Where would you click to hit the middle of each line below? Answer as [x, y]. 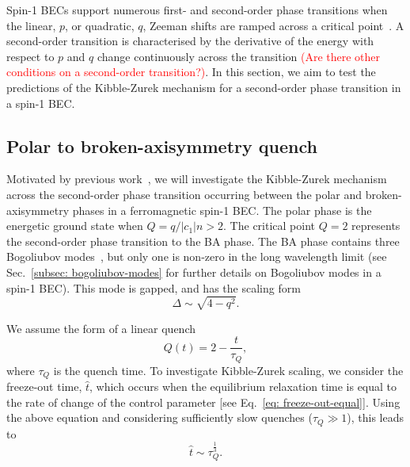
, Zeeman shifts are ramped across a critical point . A [273, 25]
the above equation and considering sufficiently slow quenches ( [159, 417]
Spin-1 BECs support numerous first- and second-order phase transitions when [197, 10]
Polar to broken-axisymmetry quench [162, 145]
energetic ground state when [75, 226]
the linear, [31, 25]
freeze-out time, [44, 387]
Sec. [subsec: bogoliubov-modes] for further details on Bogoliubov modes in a [194, 272]
